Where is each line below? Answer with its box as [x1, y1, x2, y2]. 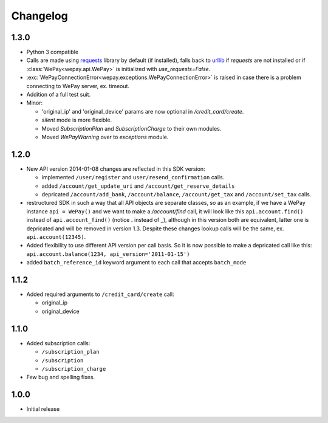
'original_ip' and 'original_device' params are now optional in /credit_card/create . [41, 108, 244, 115]
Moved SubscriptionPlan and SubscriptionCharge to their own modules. [41, 125, 222, 132]
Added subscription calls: [26, 339, 91, 346]
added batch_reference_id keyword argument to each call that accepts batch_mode [26, 259, 247, 266]
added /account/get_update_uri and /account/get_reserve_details [41, 182, 235, 190]
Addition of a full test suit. [26, 91, 91, 98]
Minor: [26, 99, 43, 106]
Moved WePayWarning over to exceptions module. [41, 133, 169, 140]
